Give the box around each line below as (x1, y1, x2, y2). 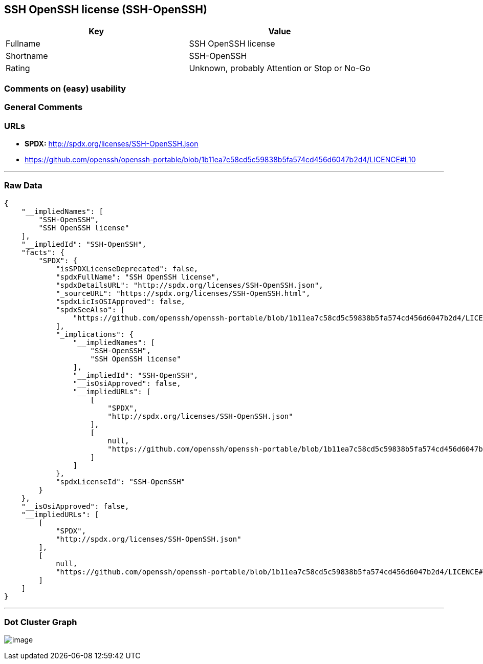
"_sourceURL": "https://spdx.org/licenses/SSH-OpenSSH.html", (56, 289, 311, 297)
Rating (6, 63, 30, 74)
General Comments (4, 102, 83, 113)
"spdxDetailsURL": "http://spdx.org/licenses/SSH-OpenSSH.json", (56, 281, 323, 289)
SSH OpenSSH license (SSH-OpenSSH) (4, 3, 207, 16)
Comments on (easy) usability (4, 83, 126, 94)
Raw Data (4, 180, 42, 191)
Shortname (6, 51, 48, 61)
